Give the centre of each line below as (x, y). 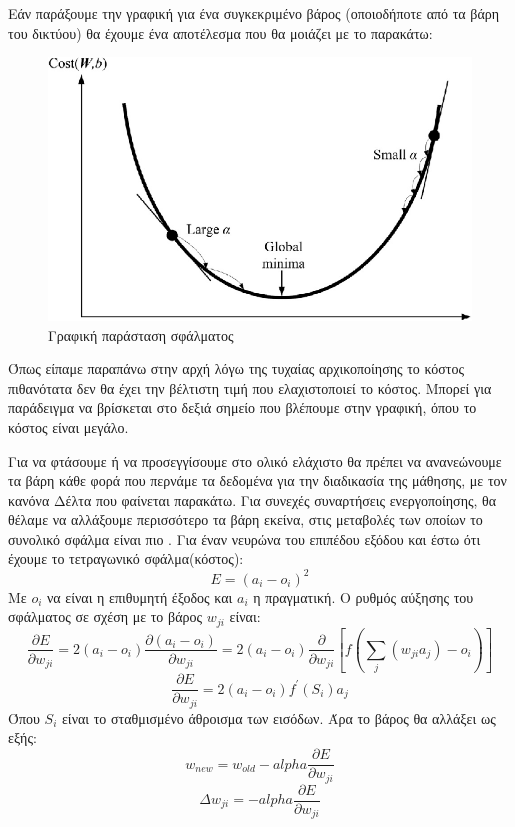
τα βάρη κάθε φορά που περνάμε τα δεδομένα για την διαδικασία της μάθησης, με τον (257, 480)
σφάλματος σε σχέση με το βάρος (105, 616)
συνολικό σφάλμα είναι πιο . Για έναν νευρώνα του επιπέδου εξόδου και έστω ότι (244, 538)
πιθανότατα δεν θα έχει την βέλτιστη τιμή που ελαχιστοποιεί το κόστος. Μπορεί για (250, 387)
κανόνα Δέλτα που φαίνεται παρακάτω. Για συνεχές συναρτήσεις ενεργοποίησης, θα (252, 499)
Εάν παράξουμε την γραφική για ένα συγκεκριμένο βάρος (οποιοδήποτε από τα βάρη (254, 13)
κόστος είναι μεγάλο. (68, 426)
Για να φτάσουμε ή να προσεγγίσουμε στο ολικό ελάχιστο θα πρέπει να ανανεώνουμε (255, 460)
